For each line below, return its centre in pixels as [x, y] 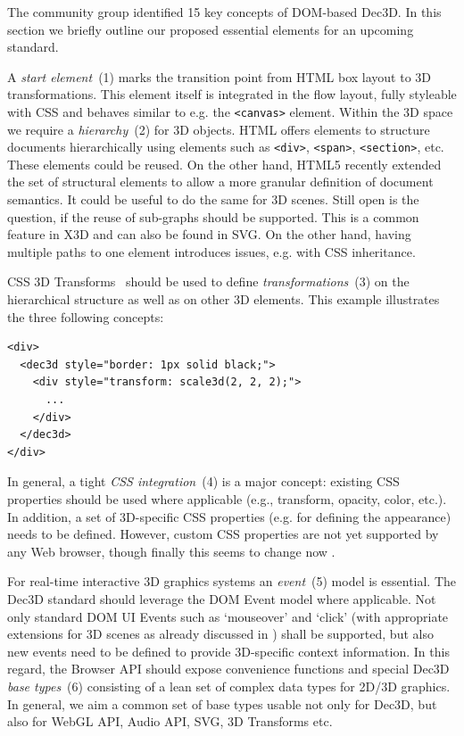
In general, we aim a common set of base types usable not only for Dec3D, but [222, 703]
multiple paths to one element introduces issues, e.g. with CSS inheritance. [211, 251]
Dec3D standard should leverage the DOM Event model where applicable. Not [222, 598]
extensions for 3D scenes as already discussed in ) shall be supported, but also [220, 634]
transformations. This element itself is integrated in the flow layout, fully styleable [232, 94]
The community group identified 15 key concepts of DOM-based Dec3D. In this [224, 12]
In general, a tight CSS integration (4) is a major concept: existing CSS [203, 481]
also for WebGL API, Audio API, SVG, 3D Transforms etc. [170, 721]
